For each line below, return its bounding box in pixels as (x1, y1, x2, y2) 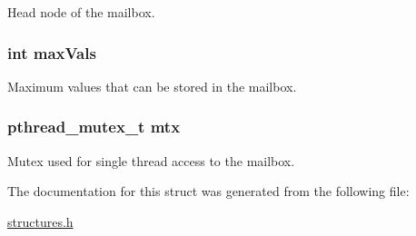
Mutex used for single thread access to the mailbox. (7, 151, 295, 170)
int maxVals (7, 41, 96, 64)
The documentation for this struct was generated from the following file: (7, 182, 410, 201)
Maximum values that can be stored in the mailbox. (7, 76, 297, 95)
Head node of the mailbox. (7, 3, 155, 21)
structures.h (7, 211, 74, 231)
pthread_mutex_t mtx (7, 115, 181, 138)
